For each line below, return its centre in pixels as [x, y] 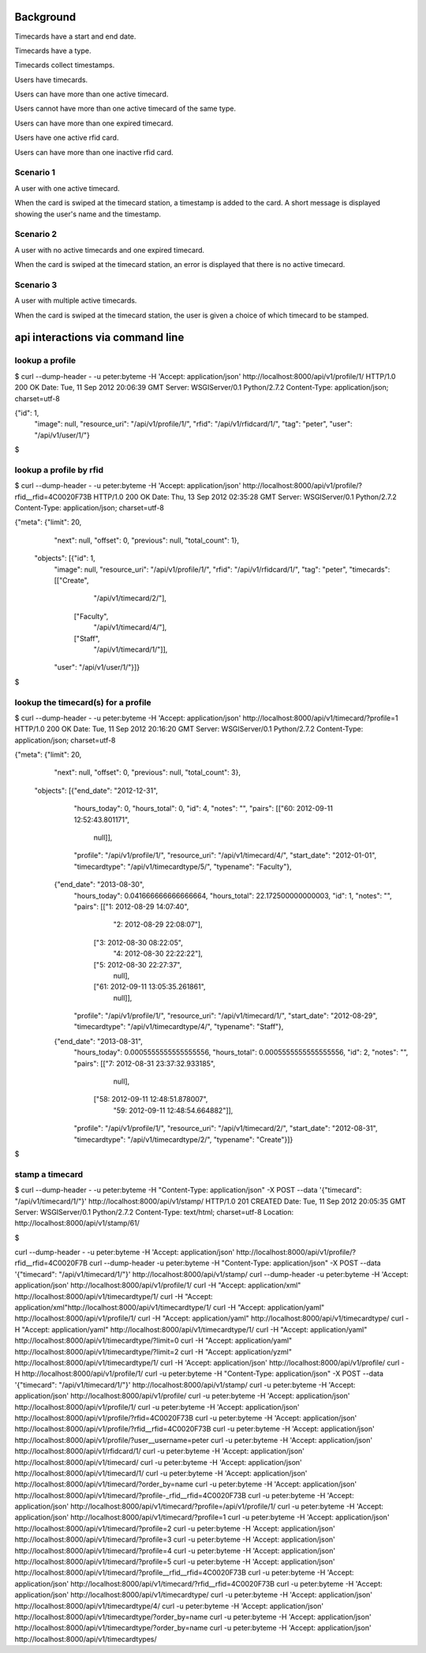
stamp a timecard [49, 1174]
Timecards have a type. [53, 51]
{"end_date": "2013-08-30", [99, 885]
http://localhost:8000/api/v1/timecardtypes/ [86, 1639]
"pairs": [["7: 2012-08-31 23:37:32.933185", [145, 1063]
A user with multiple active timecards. [76, 301]
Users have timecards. [51, 80]
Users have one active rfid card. [67, 137]
